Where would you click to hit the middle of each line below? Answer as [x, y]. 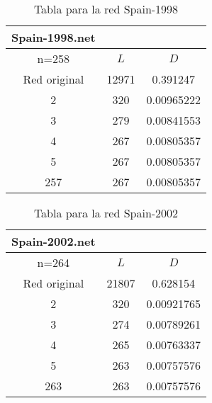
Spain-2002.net [54, 241]
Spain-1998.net [54, 37]
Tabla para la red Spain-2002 [106, 213]
